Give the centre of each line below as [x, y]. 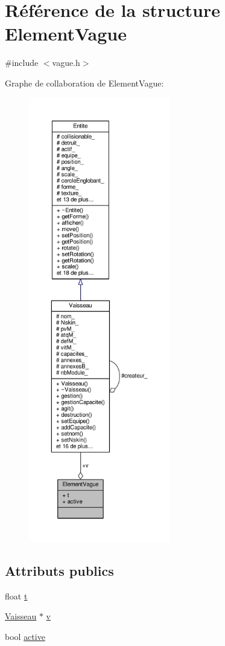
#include [22, 63]
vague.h [66, 63]
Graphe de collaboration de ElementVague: [84, 83]
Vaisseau [21, 616]
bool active [25, 636]
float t [16, 595]
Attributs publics [59, 570]
